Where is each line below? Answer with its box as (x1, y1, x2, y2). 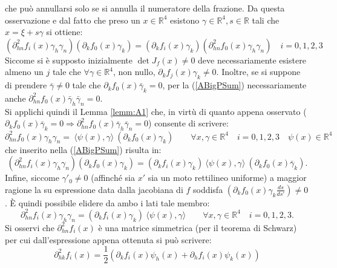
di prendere (5, 79, 47, 91)
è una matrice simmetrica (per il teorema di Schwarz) (98, 221, 297, 234)
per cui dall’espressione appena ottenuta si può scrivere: (5, 233, 212, 246)
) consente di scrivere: (148, 117, 229, 129)
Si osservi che (5, 221, 54, 234)
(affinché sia (91, 171, 135, 184)
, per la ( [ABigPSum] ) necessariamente (162, 79, 307, 91)
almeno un (5, 65, 44, 78)
